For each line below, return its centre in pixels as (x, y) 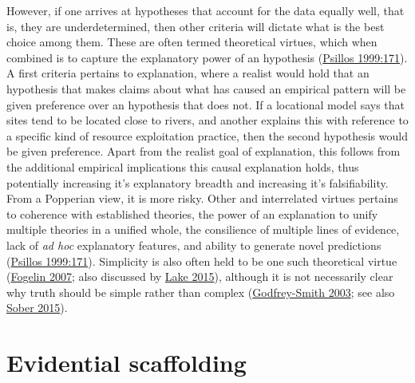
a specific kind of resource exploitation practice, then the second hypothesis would (207, 135)
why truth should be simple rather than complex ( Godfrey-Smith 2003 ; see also (201, 292)
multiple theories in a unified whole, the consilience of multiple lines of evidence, (203, 229)
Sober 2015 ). (37, 308)
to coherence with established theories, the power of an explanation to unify (192, 213)
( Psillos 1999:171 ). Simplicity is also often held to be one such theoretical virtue (202, 261)
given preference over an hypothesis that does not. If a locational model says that (206, 104)
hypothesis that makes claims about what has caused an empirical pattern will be (206, 88)
